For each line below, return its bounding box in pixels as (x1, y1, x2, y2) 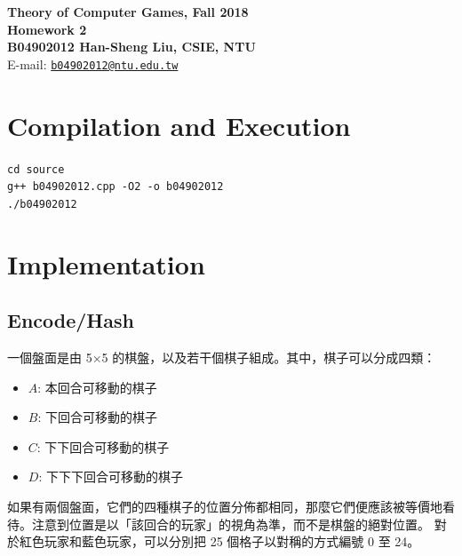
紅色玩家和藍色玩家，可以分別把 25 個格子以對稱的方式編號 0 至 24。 (19, 532, 420, 551)
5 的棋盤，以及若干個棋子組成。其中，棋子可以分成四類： (101, 348, 436, 367)
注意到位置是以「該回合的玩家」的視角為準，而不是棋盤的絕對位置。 (31, 514, 430, 533)
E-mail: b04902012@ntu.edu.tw (7, 54, 179, 73)
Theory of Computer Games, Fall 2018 (7, 3, 249, 20)
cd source (7, 163, 65, 176)
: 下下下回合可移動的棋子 (38, 467, 183, 486)
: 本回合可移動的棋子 (37, 377, 157, 396)
